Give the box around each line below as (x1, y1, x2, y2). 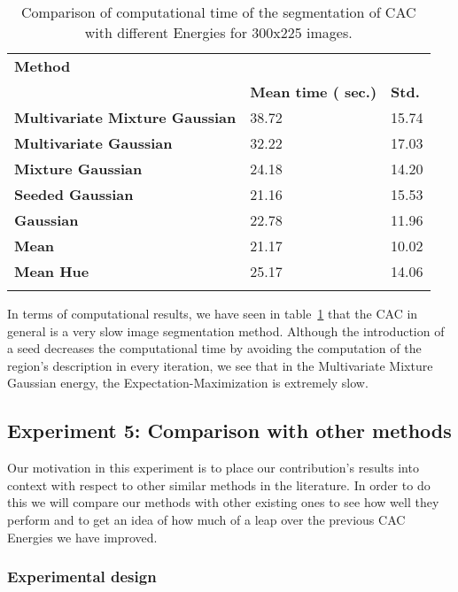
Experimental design (7, 565, 157, 588)
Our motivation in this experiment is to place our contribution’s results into (7, 458, 419, 477)
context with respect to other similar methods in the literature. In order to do (7, 475, 431, 494)
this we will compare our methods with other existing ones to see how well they (7, 493, 439, 511)
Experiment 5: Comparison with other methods (7, 417, 452, 444)
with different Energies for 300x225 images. (84, 22, 353, 42)
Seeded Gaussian (14, 184, 134, 204)
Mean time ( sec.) (250, 81, 377, 102)
